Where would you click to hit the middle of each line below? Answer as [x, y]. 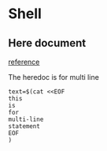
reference [24, 62]
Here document [47, 43]
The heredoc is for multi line [54, 77]
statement [24, 126]
